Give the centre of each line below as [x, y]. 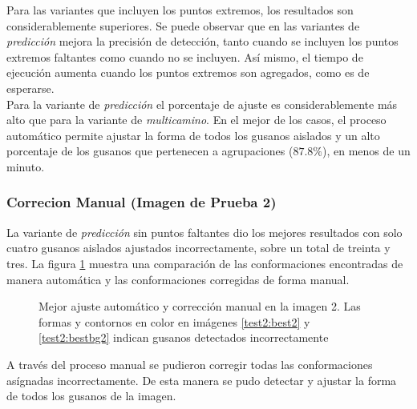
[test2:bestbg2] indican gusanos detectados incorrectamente [184, 337]
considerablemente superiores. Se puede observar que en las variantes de [183, 25]
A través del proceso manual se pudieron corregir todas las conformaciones [190, 364]
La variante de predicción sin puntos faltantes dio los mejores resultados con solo [204, 232]
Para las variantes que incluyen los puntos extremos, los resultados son [180, 10]
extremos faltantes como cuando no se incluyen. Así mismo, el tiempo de [185, 56]
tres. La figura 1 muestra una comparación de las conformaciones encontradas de [205, 263]
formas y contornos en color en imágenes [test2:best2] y [174, 321]
